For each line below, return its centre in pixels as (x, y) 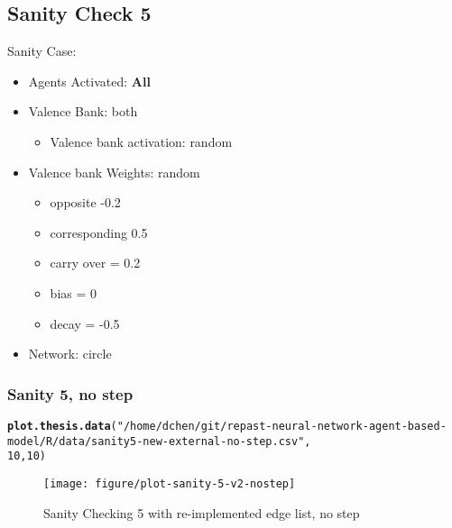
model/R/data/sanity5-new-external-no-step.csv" (156, 441)
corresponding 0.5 (99, 232)
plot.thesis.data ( (62, 426)
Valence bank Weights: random (114, 172)
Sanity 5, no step (70, 393)
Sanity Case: (42, 51)
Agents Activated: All (89, 81)
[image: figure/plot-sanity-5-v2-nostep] (170, 483)
